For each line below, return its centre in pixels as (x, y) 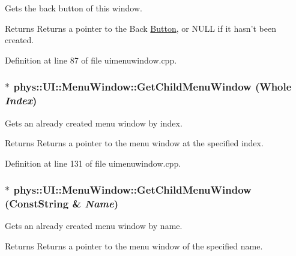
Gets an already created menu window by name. (94, 226)
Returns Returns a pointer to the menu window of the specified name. (134, 246)
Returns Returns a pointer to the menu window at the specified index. (134, 143)
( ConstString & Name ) (62, 204)
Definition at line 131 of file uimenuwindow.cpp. (93, 163)
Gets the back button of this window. (74, 8)
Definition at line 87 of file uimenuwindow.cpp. (91, 60)
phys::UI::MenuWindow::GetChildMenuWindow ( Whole (153, 87)
